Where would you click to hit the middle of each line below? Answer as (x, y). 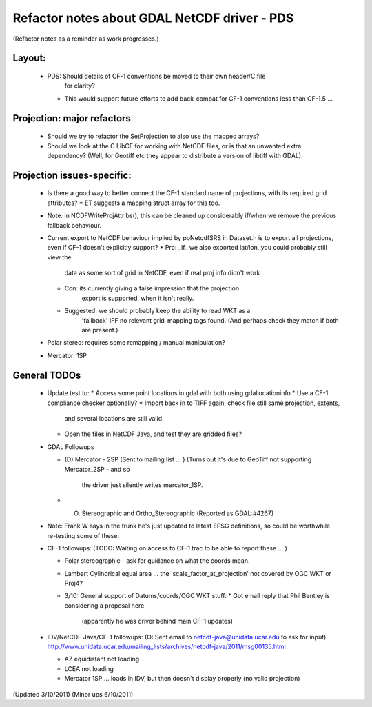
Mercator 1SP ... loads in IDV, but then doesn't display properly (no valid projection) (182, 679)
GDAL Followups (71, 447)
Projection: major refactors (72, 118)
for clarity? (80, 86)
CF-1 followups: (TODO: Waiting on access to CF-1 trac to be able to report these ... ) (167, 548)
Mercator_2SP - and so (97, 469)
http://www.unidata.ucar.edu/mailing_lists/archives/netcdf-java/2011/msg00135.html (166, 647)
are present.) (100, 330)
